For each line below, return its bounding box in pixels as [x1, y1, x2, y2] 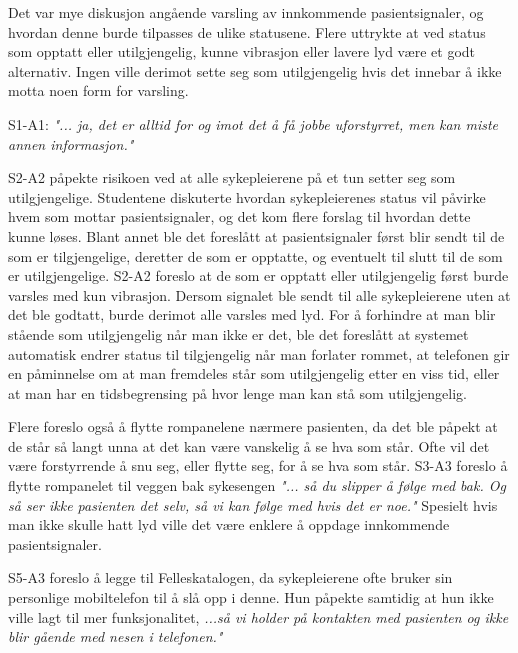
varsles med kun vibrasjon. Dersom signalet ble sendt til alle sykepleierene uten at [8, 284, 511, 305]
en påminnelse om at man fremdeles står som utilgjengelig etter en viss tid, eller [8, 363, 500, 384]
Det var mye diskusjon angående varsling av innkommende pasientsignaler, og [8, 2, 484, 22]
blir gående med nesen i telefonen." [8, 626, 223, 647]
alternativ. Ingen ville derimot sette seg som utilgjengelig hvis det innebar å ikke [8, 60, 502, 81]
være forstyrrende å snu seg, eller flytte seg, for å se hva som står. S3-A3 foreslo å [8, 455, 508, 476]
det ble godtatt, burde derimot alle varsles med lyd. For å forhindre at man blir [8, 304, 496, 325]
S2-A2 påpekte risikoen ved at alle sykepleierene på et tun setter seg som [8, 167, 456, 188]
